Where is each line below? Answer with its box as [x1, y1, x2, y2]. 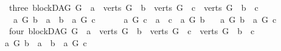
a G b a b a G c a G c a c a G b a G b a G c [13, 13, 277, 25]
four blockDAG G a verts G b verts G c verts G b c [9, 25, 255, 37]
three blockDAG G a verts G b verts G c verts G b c [9, 1, 258, 13]
